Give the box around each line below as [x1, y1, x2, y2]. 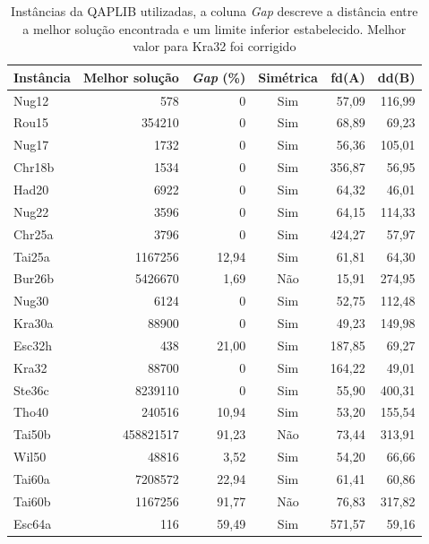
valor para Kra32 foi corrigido [133, 37, 296, 56]
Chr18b [13, 158, 55, 177]
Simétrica [258, 67, 318, 86]
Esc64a [13, 514, 52, 532]
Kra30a [13, 314, 54, 332]
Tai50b [13, 425, 51, 444]
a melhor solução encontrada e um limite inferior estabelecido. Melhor [22, 19, 407, 38]
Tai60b [13, 491, 51, 510]
